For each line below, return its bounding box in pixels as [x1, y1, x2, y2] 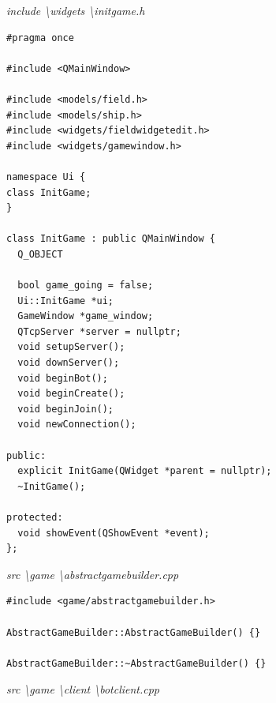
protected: [6, 512, 63, 523]
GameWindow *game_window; [17, 310, 154, 322]
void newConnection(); [17, 419, 136, 430]
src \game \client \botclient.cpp [6, 681, 160, 697]
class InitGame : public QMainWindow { [6, 233, 215, 245]
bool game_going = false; [17, 280, 154, 291]
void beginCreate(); [17, 388, 125, 400]
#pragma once [6, 32, 74, 43]
